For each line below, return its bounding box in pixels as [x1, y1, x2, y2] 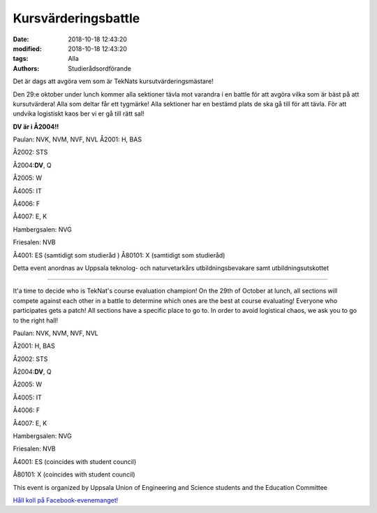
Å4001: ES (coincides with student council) [13, 457, 137, 465]
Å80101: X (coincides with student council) [13, 470, 135, 479]
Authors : [13, 64, 40, 73]
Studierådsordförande [68, 64, 132, 73]
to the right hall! [13, 316, 59, 325]
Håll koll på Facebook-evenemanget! [13, 496, 119, 504]
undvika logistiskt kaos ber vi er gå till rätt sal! [13, 109, 145, 118]
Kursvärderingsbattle [13, 10, 140, 26]
